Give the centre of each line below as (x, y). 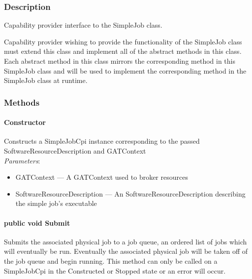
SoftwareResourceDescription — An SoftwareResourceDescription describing (130, 193)
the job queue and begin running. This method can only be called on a (111, 260)
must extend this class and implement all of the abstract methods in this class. (123, 51)
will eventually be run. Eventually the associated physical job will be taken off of (126, 251)
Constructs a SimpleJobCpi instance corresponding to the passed (102, 141)
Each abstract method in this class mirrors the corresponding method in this (120, 61)
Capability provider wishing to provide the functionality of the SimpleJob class (123, 41)
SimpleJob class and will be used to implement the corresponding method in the (125, 70)
